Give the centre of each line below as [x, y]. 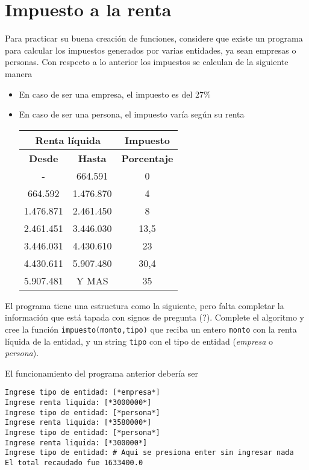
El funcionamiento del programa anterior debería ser [101, 373]
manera [19, 73]
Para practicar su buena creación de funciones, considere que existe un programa [154, 38]
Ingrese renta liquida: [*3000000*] [78, 403]
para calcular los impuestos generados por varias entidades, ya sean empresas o [151, 50]
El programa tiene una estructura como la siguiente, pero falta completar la [145, 305]
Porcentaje [147, 158]
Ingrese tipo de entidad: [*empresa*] [83, 393]
